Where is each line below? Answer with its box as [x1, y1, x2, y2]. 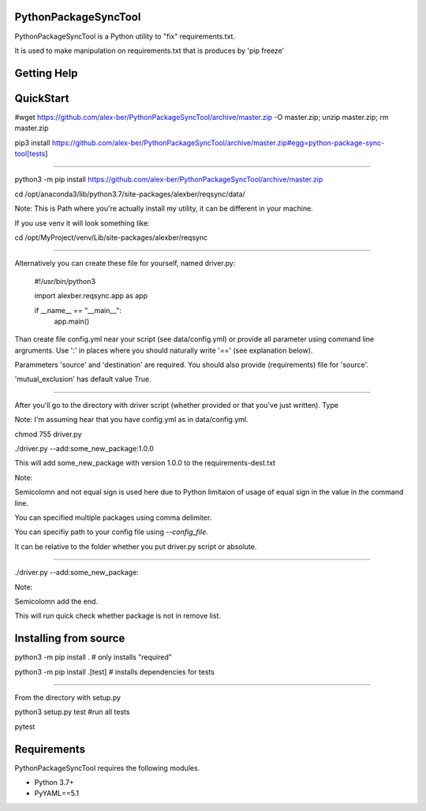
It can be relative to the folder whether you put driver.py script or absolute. [14, 541, 257, 551]
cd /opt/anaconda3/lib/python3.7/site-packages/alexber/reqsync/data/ [14, 189, 246, 199]
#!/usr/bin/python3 [34, 276, 96, 286]
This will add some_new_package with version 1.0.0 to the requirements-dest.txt [14, 458, 276, 468]
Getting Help [14, 66, 78, 80]
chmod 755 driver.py [14, 429, 82, 439]
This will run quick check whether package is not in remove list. [14, 611, 221, 621]
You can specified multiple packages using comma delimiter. [14, 513, 212, 522]
